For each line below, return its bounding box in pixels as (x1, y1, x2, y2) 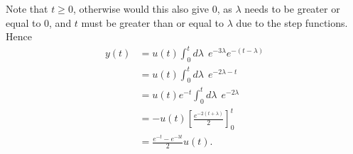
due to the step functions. (236, 15, 348, 30)
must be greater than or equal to (81, 15, 224, 30)
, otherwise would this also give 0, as (72, 1, 232, 16)
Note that (6, 1, 48, 16)
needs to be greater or (244, 1, 340, 16)
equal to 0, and (6, 15, 72, 30)
